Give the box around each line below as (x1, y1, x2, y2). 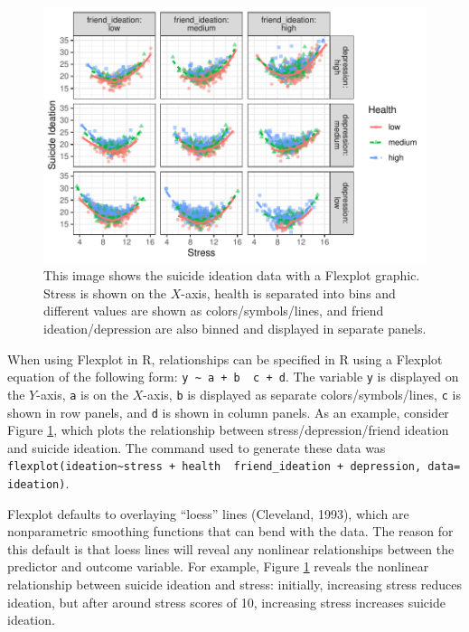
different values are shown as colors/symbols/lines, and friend (43, 301, 384, 320)
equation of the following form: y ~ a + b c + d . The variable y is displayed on (7, 367, 459, 386)
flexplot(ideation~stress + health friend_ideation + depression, (7, 460, 422, 474)
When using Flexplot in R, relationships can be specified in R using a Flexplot (7, 349, 443, 368)
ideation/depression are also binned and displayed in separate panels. (43, 319, 427, 338)
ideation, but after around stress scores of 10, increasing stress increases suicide (7, 592, 446, 611)
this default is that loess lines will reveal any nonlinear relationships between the (7, 539, 455, 558)
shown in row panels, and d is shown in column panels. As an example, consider (7, 402, 449, 421)
